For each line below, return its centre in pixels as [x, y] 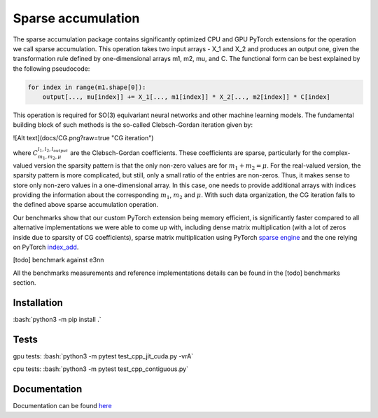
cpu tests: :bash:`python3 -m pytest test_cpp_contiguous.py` [101, 369]
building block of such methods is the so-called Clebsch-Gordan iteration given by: [133, 125]
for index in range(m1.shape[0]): [87, 87]
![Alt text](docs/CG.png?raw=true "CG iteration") [83, 137]
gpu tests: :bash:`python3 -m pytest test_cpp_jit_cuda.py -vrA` [103, 356]
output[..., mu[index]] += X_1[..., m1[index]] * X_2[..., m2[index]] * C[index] [186, 97]
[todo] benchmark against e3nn [58, 260]
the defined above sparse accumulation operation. [86, 205]
